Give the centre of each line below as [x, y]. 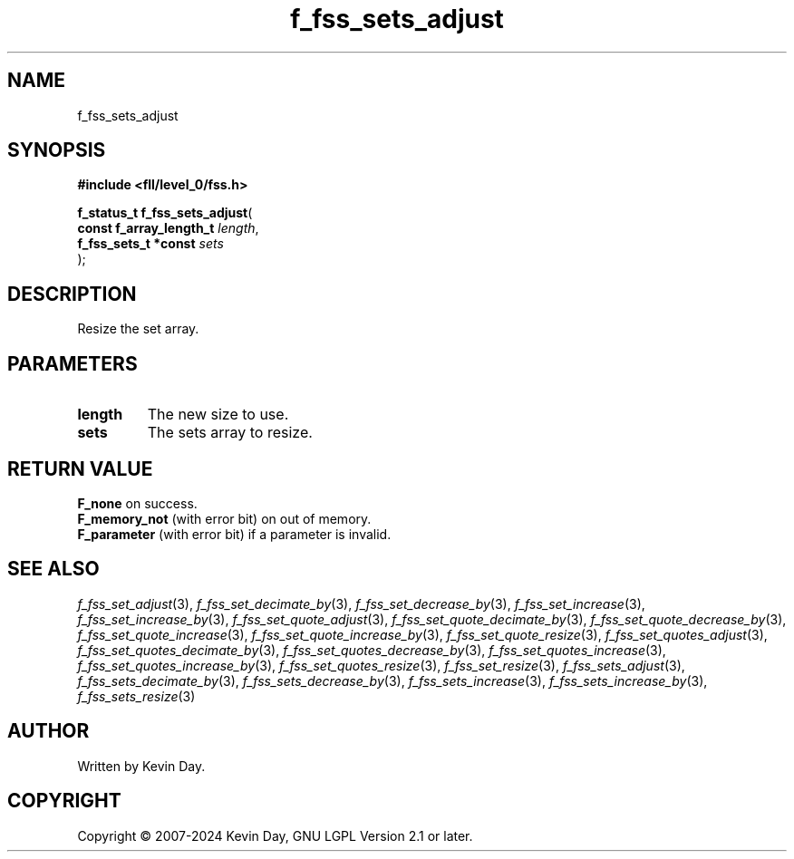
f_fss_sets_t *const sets [150, 244]
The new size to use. [218, 415]
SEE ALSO [53, 569]
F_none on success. [137, 503]
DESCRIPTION [72, 294]
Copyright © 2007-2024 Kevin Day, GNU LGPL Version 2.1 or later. [275, 835]
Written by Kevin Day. [141, 766]
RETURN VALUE [80, 468]
